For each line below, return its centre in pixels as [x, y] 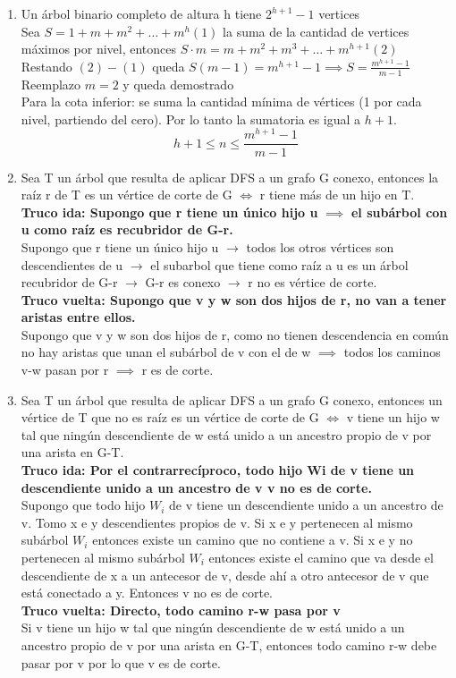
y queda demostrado [178, 84]
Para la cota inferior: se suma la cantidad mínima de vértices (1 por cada [221, 102]
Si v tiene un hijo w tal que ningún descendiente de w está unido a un [213, 627]
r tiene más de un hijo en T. [337, 195]
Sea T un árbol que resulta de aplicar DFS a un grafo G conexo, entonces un [232, 399]
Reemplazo [51, 84]
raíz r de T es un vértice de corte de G [127, 195]
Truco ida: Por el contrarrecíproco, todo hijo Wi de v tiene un [218, 470]
